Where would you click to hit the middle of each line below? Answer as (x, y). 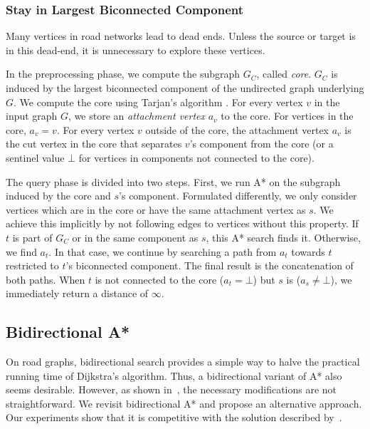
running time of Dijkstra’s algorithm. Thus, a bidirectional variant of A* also (174, 375)
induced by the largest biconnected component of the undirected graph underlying (185, 88)
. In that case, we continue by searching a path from (163, 251)
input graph (32, 116)
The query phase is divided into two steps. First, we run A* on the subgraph (173, 181)
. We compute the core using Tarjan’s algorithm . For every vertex (158, 102)
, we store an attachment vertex (137, 116)
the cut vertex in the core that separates (94, 144)
